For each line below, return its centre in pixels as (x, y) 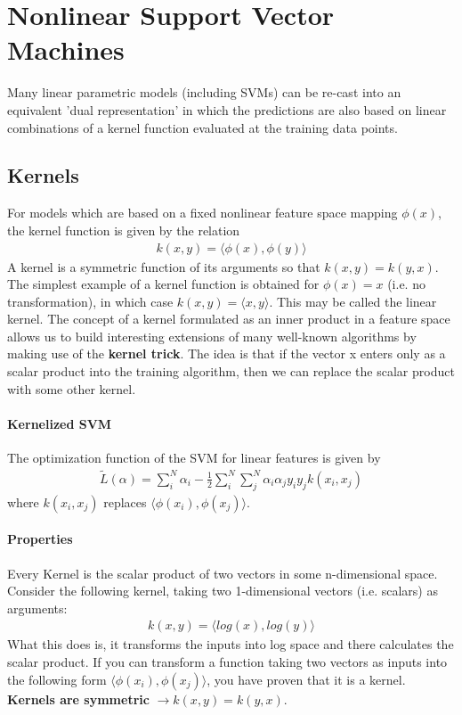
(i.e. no (406, 284)
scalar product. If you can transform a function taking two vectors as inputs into (227, 661)
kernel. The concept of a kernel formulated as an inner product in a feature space (229, 319)
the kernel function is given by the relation (124, 230)
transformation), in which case (90, 301)
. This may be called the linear (353, 301)
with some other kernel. (72, 388)
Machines (66, 49)
